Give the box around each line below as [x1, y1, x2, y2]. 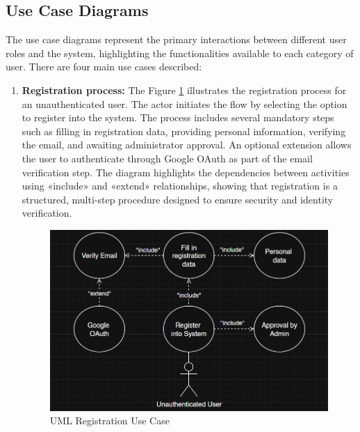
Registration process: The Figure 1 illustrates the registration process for [22, 82, 347, 97]
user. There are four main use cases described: [6, 59, 202, 74]
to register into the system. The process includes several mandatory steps [22, 110, 334, 125]
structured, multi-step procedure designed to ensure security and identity [22, 192, 334, 206]
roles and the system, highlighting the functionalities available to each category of [6, 45, 354, 60]
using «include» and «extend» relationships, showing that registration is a [22, 178, 338, 193]
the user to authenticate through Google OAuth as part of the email [22, 151, 313, 165]
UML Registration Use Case [49, 413, 170, 428]
